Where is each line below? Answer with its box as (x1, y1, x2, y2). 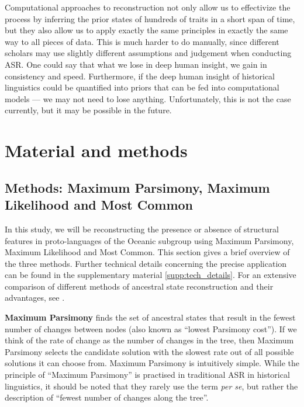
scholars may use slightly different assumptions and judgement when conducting (5, 47, 292, 59)
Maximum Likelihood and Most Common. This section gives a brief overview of (5, 246, 290, 258)
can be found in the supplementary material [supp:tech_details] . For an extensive (5, 269, 296, 281)
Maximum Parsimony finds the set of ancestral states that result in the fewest (5, 311, 296, 323)
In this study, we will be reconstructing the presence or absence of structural (5, 222, 279, 235)
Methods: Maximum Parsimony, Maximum (5, 178, 270, 196)
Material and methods (5, 138, 188, 162)
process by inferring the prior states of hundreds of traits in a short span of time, (5, 12, 295, 25)
